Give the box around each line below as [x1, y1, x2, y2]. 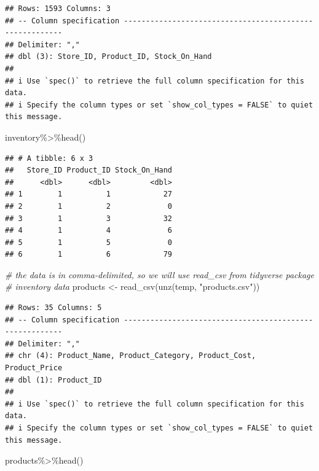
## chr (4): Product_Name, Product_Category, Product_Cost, [5, 351, 256, 360]
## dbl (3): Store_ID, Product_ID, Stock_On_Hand [5, 52, 212, 61]
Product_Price [5, 364, 63, 373]
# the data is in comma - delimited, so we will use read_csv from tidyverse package [5, 268, 315, 281]
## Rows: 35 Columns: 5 [5, 303, 102, 313]
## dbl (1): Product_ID [5, 375, 102, 384]
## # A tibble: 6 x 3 [5, 154, 93, 163]
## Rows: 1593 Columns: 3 [5, 4, 111, 13]
